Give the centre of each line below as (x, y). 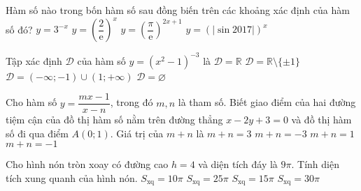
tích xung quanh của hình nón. (72, 178)
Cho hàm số (31, 102)
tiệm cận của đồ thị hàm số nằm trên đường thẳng (114, 120)
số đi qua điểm (37, 133)
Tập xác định (34, 60)
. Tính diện (315, 164)
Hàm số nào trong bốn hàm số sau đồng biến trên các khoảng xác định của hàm (178, 10)
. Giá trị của (137, 133)
